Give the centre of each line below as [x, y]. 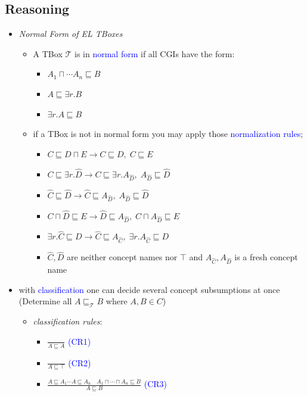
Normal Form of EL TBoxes [71, 34]
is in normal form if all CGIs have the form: [154, 53]
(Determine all [45, 301]
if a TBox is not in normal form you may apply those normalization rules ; [168, 134]
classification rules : [68, 321]
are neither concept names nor [122, 257]
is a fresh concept [266, 257]
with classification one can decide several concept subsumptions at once [149, 289]
